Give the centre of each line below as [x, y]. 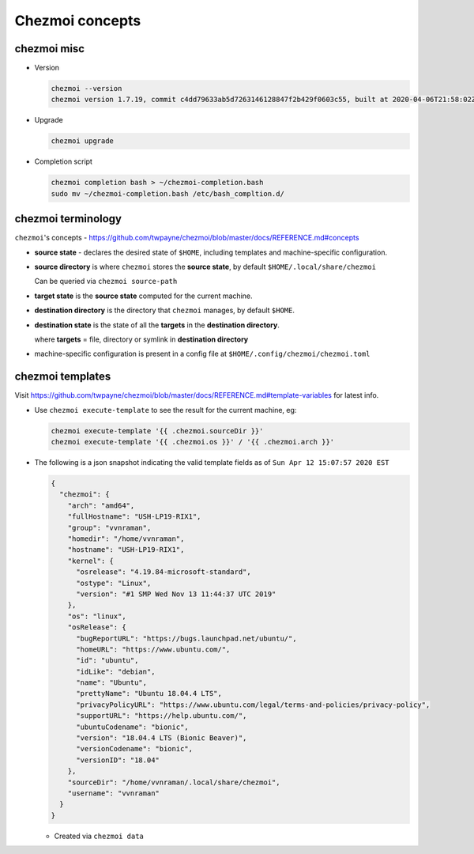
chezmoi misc [50, 49]
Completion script [63, 161]
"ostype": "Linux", [114, 583]
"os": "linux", [97, 616]
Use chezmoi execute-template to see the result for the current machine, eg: [166, 410]
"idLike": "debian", [116, 671]
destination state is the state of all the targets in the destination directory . [157, 325]
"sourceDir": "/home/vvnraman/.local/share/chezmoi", [174, 782]
